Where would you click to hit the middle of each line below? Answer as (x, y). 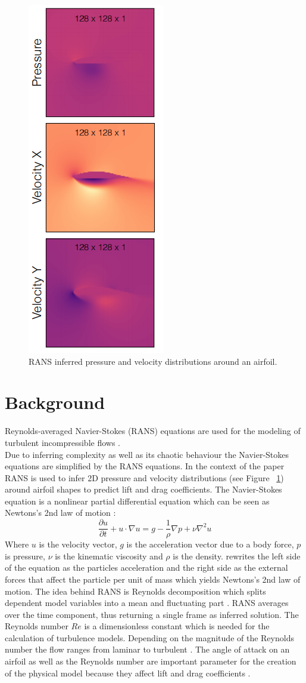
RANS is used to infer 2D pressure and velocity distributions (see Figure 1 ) (144, 477)
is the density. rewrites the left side (237, 556)
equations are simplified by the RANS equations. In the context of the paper (145, 466)
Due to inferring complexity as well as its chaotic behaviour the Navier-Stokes (147, 454)
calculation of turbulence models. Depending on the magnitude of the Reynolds (149, 637)
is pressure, (25, 556)
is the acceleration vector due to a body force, (210, 544)
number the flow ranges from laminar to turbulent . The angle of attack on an (147, 649)
